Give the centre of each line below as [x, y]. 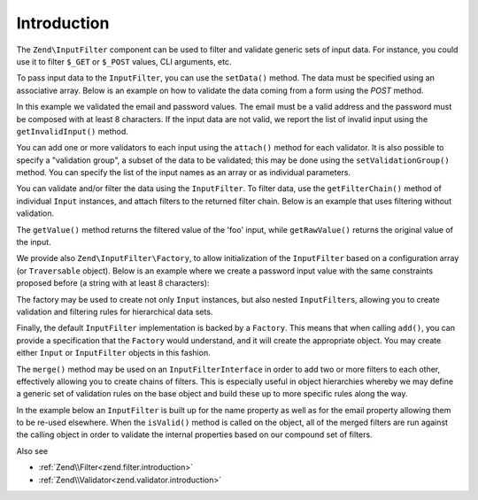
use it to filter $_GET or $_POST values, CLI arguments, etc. [124, 61]
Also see [32, 450]
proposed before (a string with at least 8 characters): [113, 283]
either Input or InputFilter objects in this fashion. [114, 353]
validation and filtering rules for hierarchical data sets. [115, 312]
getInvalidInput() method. [72, 131]
